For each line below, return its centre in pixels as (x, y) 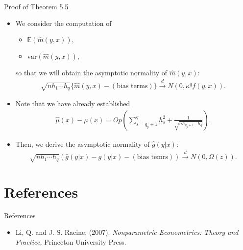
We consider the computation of (63, 23)
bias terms (132, 86)
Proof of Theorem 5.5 (36, 6)
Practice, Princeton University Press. (71, 241)
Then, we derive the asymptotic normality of (83, 144)
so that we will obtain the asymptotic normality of (91, 73)
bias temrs (152, 157)
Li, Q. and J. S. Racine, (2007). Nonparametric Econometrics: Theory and (127, 232)
